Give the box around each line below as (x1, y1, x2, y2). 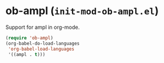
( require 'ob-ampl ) (5, 35, 54, 41)
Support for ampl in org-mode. (5, 24, 80, 31)
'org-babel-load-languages (8, 46, 75, 52)
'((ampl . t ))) (8, 51, 45, 57)
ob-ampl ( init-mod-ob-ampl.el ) (5, 4, 159, 18)
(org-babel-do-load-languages (5, 40, 80, 47)
